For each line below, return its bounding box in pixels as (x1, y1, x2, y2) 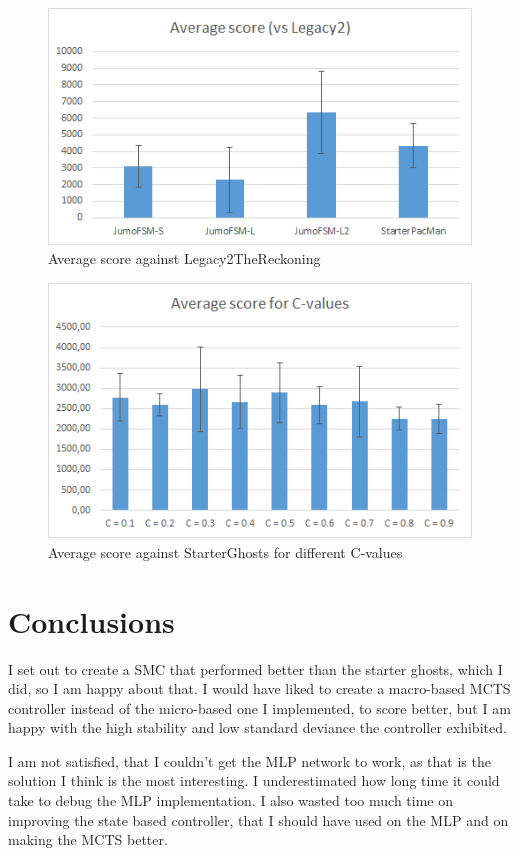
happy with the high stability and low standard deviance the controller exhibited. (8, 717, 507, 738)
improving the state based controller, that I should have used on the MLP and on (8, 809, 509, 830)
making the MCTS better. (8, 829, 168, 850)
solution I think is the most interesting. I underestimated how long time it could (8, 770, 500, 791)
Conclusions (8, 600, 175, 641)
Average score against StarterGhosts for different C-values (48, 541, 403, 562)
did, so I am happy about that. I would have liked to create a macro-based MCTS (8, 678, 511, 699)
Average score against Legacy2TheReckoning (48, 248, 321, 269)
